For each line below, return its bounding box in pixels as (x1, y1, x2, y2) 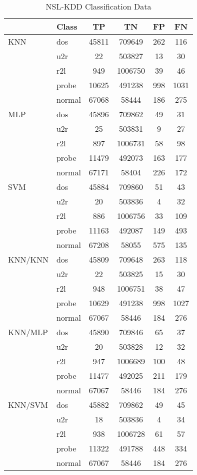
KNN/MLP (8, 326, 48, 338)
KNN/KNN (8, 254, 48, 265)
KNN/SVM (8, 399, 48, 410)
